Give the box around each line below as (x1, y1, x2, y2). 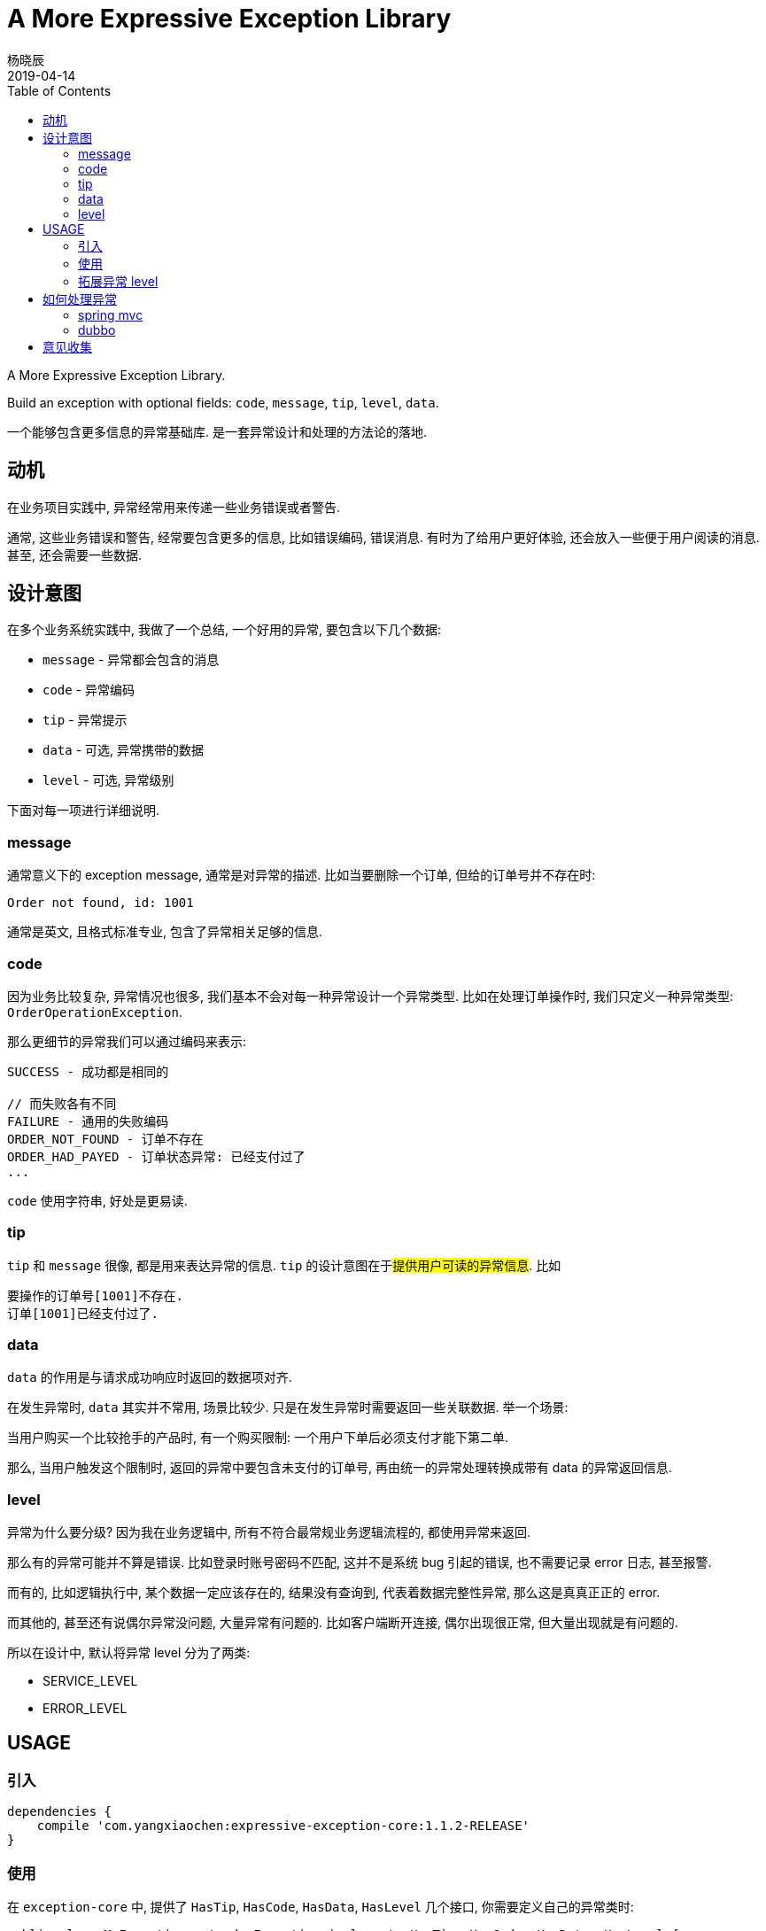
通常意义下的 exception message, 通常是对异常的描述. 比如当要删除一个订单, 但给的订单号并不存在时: (7, 867, 596, 883)
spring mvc (78, 306, 143, 322)
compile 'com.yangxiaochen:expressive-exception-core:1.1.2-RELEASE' (36, 1819, 530, 1834)
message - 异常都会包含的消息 (43, 652, 220, 668)
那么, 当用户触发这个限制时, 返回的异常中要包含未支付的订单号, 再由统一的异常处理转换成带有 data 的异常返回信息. (7, 1460, 672, 1476)
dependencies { (7, 1804, 112, 1819)
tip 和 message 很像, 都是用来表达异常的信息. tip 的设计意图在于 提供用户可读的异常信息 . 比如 (7, 1257, 561, 1273)
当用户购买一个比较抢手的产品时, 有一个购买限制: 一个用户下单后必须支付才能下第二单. (7, 1430, 508, 1446)
